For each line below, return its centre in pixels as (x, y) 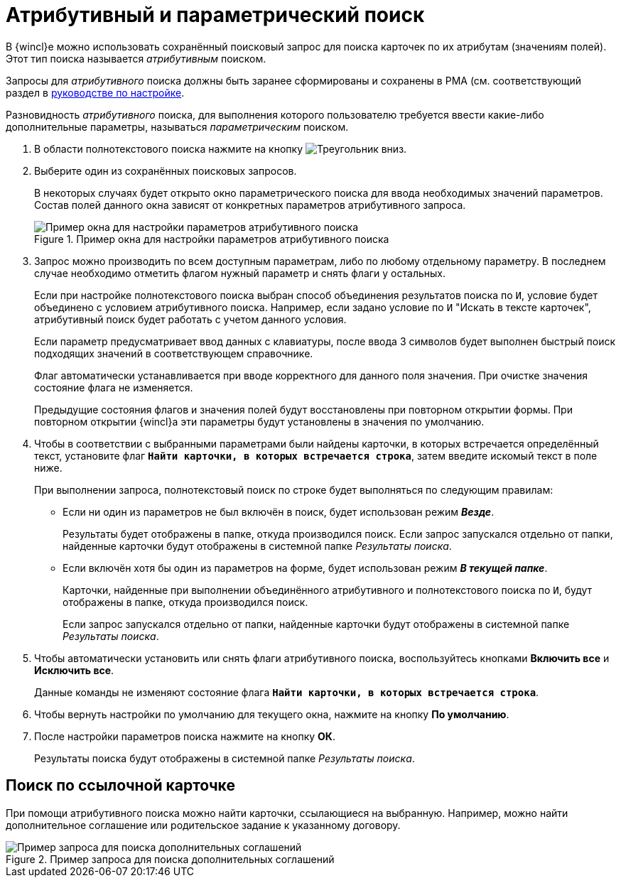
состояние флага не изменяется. (114, 387)
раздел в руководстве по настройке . (95, 92)
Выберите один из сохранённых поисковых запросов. (166, 170)
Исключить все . (74, 670)
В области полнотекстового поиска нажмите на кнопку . (221, 148)
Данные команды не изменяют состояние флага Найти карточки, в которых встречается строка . (287, 692)
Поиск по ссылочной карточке (120, 786)
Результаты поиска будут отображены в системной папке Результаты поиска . (225, 758)
